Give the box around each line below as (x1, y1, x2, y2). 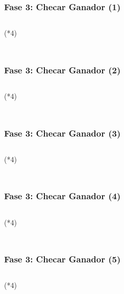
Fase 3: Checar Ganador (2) (4, 63, 121, 76)
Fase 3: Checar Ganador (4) (4, 190, 121, 202)
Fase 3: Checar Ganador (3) (4, 126, 121, 139)
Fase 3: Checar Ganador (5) (4, 253, 121, 265)
